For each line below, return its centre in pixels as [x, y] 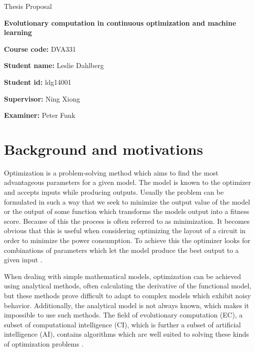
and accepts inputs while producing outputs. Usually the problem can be [114, 192]
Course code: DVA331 [40, 49]
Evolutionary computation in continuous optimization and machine [120, 22]
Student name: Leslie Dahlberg [54, 65]
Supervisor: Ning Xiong [42, 98]
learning [18, 32]
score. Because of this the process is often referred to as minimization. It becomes [127, 221]
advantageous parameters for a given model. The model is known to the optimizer [127, 182]
